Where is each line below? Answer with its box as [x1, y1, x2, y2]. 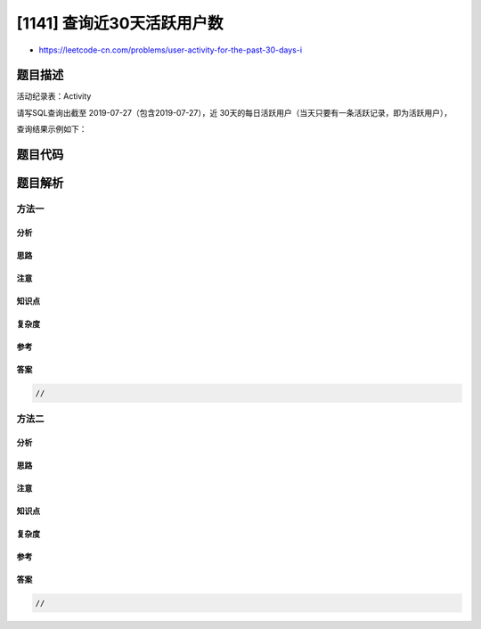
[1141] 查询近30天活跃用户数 [16, 13, 224, 33]
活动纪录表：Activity [16, 91, 92, 102]
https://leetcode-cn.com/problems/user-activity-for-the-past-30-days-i [38, 45, 303, 55]
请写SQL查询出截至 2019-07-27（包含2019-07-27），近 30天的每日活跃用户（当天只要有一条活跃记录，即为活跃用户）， [16, 107, 452, 118]
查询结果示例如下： [16, 124, 87, 135]
